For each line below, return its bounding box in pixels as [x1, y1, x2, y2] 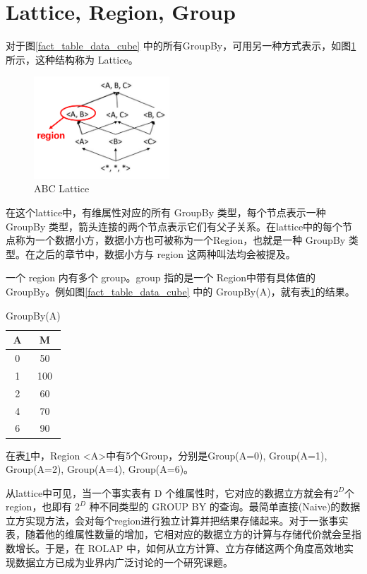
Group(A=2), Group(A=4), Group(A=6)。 [6, 462, 194, 476]
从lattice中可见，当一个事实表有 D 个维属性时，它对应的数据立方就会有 [6, 485, 334, 500]
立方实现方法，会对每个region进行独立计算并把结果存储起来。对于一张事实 [6, 512, 349, 527]
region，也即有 [6, 499, 72, 514]
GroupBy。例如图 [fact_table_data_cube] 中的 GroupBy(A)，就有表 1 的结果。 [6, 284, 355, 299]
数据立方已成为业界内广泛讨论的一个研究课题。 [15, 554, 233, 569]
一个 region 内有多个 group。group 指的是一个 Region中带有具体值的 [6, 270, 315, 285]
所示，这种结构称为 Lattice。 [6, 52, 138, 66]
